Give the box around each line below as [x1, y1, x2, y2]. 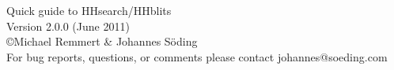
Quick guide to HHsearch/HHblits [6, 2, 172, 18]
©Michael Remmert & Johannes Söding [6, 33, 198, 50]
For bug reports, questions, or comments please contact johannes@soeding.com [6, 48, 388, 64]
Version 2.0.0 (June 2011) [6, 17, 130, 34]
